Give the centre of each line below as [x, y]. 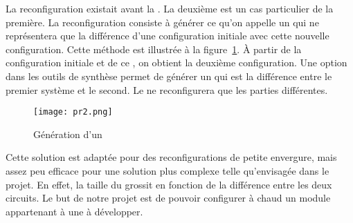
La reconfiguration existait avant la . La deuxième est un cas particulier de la [170, 8]
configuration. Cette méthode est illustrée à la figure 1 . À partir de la [154, 49]
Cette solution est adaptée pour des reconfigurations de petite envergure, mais [171, 157]
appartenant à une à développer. [74, 211]
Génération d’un [68, 134]
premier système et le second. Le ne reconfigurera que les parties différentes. [167, 89]
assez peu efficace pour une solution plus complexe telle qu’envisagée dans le [168, 171]
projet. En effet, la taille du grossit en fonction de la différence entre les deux [169, 184]
